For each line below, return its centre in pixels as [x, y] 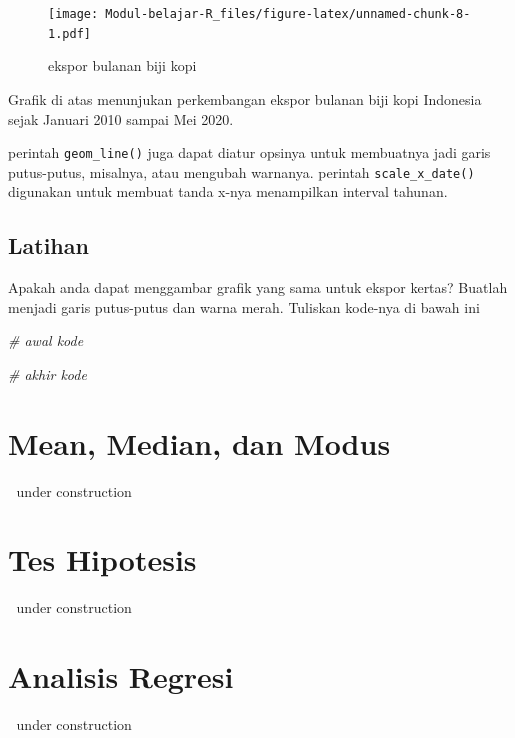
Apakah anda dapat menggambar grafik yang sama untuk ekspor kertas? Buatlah [258, 287]
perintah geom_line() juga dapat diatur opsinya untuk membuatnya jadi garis [249, 152]
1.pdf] [69, 33]
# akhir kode [47, 373]
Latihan [48, 245]
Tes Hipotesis [102, 559]
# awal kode [46, 340]
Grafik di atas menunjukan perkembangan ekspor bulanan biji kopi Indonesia [245, 98]
